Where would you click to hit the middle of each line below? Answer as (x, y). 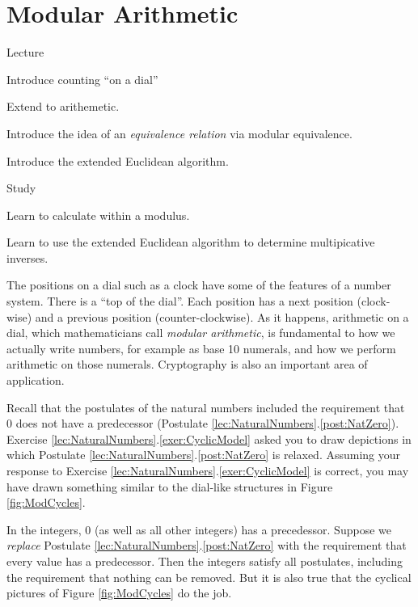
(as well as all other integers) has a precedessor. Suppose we (243, 529)
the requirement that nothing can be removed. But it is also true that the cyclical (209, 577)
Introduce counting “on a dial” (82, 79)
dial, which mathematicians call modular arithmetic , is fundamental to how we (201, 333)
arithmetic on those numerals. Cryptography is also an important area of (187, 364)
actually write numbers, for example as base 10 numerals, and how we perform (201, 348)
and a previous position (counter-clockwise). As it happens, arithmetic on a (222, 316)
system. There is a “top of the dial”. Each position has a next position (180, 301)
